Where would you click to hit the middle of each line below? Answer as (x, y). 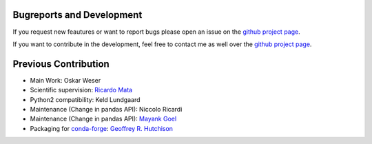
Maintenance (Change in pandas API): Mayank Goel (103, 119)
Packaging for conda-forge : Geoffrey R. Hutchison (102, 128)
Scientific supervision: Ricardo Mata (81, 90)
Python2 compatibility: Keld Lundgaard (85, 99)
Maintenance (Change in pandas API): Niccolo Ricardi (106, 109)
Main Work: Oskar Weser (65, 80)
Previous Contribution (61, 64)
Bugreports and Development (77, 15)
